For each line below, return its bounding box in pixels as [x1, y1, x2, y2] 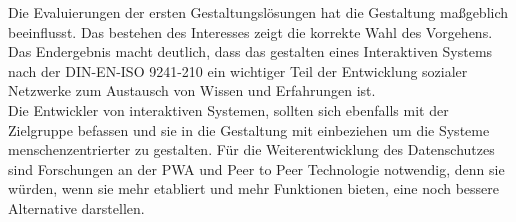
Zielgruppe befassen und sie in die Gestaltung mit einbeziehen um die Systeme [8, 119, 490, 140]
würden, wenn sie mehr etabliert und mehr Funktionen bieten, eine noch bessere [8, 178, 500, 199]
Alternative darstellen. [8, 197, 145, 218]
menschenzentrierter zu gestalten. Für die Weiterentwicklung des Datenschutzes [8, 139, 495, 160]
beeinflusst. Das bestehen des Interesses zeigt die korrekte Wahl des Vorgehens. [8, 21, 493, 42]
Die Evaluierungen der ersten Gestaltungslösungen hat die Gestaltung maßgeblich [8, 2, 509, 22]
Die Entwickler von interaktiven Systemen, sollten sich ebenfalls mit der [8, 99, 449, 120]
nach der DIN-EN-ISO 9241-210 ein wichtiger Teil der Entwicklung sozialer [8, 60, 468, 81]
